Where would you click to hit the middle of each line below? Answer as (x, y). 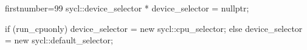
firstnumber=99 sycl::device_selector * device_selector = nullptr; (127, 8)
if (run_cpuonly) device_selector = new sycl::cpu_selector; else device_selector (154, 28)
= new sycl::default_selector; (59, 40)
